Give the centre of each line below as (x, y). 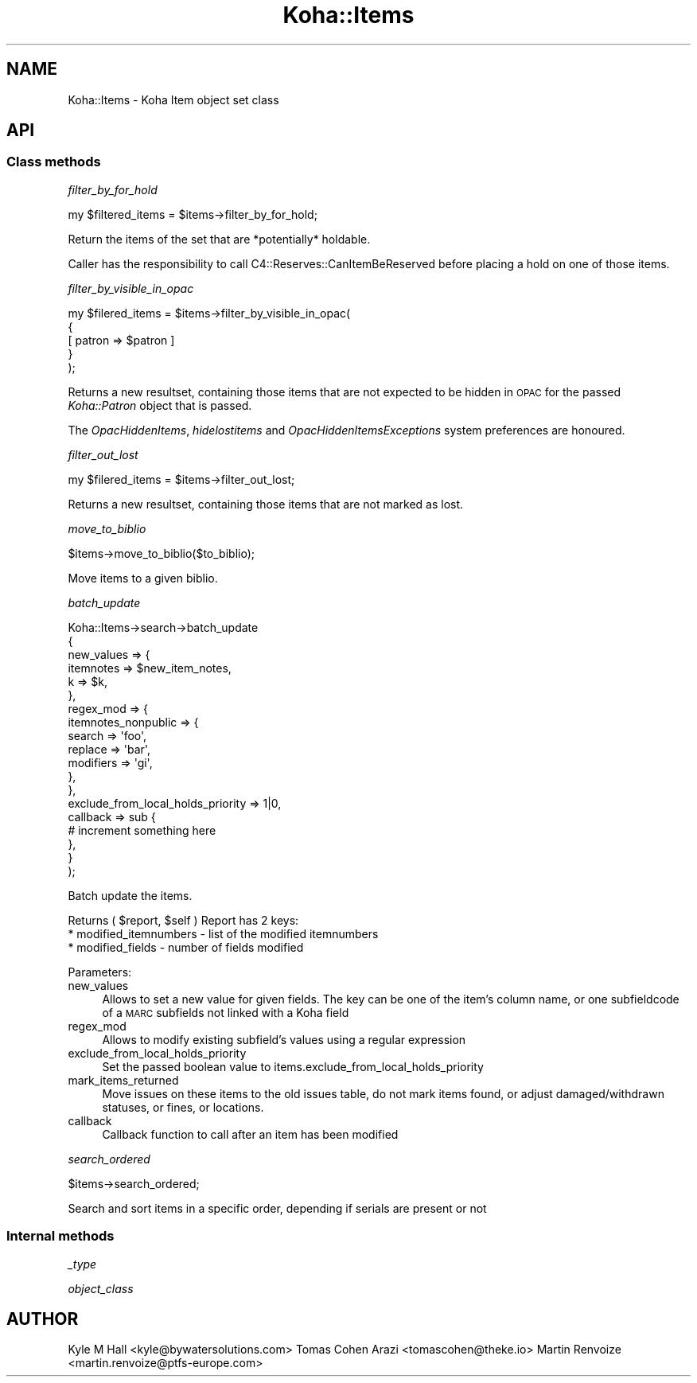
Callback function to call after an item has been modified (250, 1134)
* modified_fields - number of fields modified (186, 947)
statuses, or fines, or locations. (183, 1107)
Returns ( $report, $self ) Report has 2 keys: (183, 920)
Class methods (54, 162)
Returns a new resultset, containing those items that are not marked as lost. (266, 504)
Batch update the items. (130, 895)
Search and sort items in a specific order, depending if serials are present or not (277, 1208)
